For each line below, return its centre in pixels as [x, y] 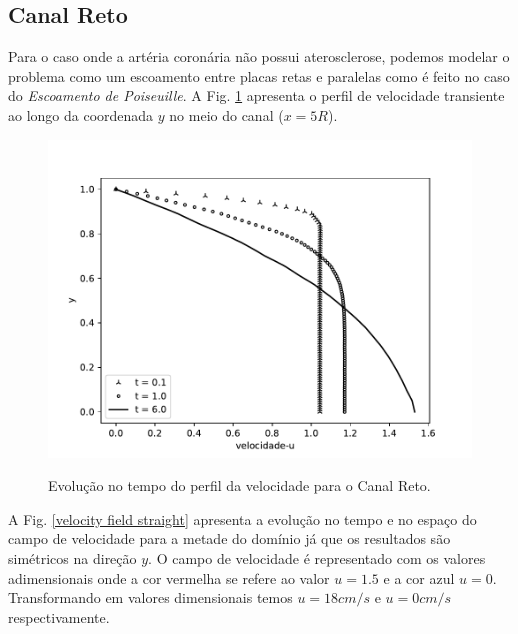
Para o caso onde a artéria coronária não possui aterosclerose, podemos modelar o [259, 56]
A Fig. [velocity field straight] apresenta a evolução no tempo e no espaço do [242, 518]
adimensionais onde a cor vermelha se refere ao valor [169, 577]
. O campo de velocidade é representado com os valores [317, 557]
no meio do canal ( [226, 114]
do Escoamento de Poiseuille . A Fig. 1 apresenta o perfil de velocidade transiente [256, 95]
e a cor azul [419, 577]
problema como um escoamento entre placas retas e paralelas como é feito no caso [259, 75]
